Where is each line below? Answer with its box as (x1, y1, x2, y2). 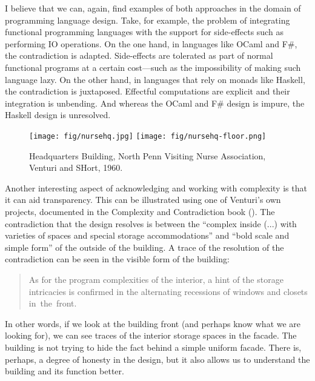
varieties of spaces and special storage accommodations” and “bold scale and (5, 229, 290, 242)
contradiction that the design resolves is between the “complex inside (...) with (5, 217, 297, 230)
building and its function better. (5, 365, 124, 377)
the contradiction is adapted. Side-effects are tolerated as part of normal (5, 49, 273, 62)
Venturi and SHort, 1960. (29, 161, 123, 174)
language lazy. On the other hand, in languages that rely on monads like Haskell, (5, 73, 305, 85)
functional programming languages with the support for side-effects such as (5, 25, 283, 38)
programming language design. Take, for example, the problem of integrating (5, 13, 290, 26)
